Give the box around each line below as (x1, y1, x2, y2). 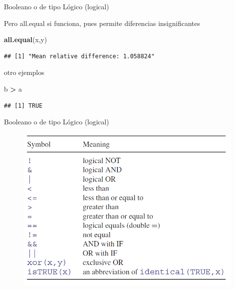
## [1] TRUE (4, 102, 43, 109)
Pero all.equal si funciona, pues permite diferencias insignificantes (4, 18, 200, 28)
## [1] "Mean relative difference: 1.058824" (4, 52, 155, 60)
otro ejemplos (4, 67, 45, 77)
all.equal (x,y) (4, 34, 47, 45)
